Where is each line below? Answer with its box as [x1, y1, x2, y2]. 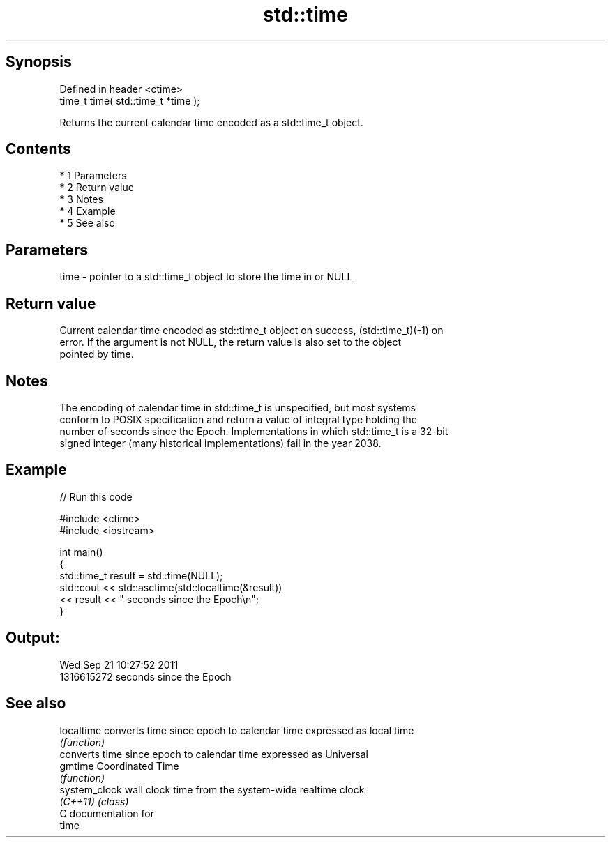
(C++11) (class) [59, 795, 129, 807]
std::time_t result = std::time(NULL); [59, 569, 223, 582]
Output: [6, 629, 60, 647]
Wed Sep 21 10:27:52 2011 [59, 658, 179, 671]
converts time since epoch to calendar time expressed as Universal [59, 747, 368, 760]
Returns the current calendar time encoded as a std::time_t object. [59, 116, 363, 128]
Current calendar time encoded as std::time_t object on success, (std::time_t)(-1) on [59, 324, 444, 337]
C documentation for [59, 807, 155, 819]
